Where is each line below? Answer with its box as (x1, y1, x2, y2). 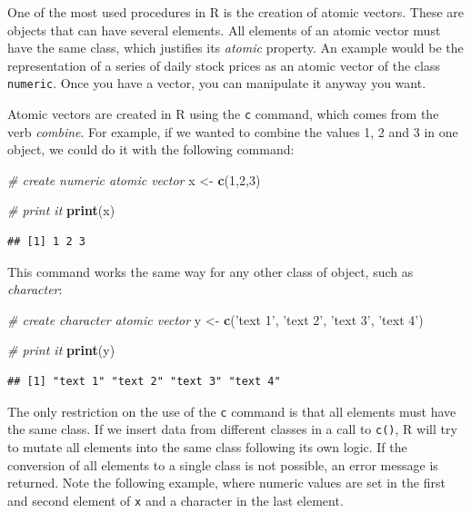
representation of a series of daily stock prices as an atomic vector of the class (7, 55, 440, 74)
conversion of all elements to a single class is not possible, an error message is (7, 455, 438, 474)
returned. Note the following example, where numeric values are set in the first (7, 473, 446, 492)
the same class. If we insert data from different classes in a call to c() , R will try (7, 419, 457, 439)
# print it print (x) (7, 201, 115, 220)
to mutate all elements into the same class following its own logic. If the (7, 437, 407, 456)
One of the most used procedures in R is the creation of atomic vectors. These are (7, 3, 465, 21)
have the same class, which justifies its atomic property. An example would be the (7, 38, 464, 57)
